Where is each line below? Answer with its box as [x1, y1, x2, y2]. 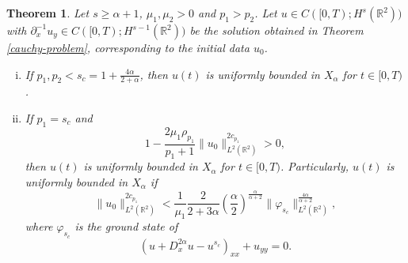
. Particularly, [280, 158, 349, 175]
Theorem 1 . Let [6, 5, 90, 21]
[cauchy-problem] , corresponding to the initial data [6, 39, 250, 55]
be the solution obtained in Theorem [189, 22, 364, 38]
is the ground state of [74, 218, 178, 235]
